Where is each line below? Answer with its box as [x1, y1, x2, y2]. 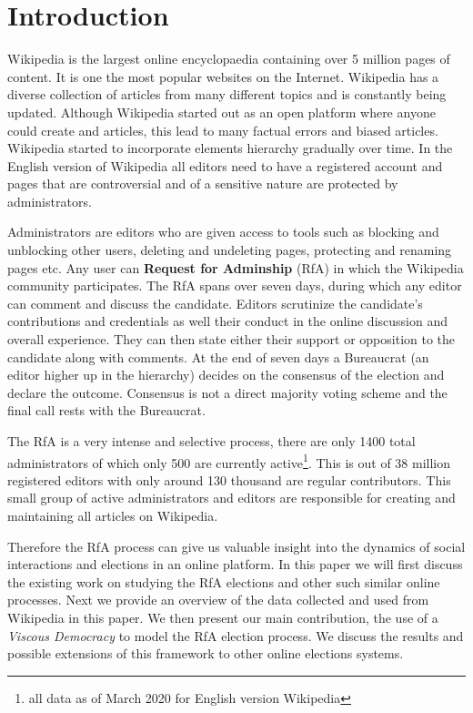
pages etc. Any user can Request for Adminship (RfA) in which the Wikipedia [7, 258, 464, 277]
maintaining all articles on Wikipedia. [7, 506, 218, 525]
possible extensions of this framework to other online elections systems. [7, 644, 404, 663]
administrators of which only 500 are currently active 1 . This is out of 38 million [7, 450, 451, 472]
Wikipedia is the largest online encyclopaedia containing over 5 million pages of [7, 49, 450, 68]
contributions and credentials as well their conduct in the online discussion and [7, 311, 448, 331]
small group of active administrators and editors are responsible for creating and [7, 488, 456, 507]
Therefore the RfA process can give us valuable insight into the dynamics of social [7, 536, 466, 555]
